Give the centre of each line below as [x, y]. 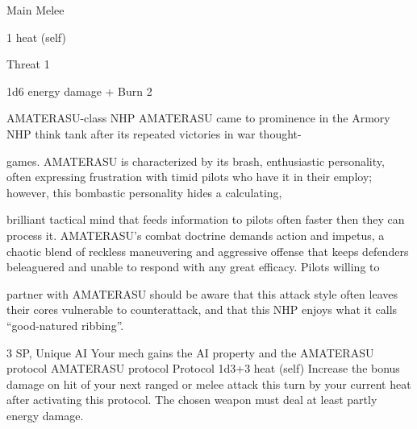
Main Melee [35, 10]
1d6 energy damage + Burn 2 [79, 91]
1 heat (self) [36, 37]
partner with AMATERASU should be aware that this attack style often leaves [202, 293]
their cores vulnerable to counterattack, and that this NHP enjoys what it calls [202, 309]
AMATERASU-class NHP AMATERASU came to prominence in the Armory [198, 118]
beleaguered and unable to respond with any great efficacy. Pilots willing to [193, 267]
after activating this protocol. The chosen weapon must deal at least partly [192, 400]
